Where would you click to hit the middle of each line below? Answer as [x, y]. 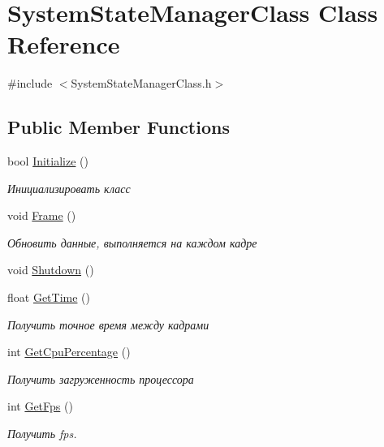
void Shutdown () [51, 270]
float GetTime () [49, 297]
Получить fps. [42, 434]
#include [30, 83]
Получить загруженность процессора [101, 378]
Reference [64, 44]
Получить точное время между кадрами [108, 324]
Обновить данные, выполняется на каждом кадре [132, 242]
